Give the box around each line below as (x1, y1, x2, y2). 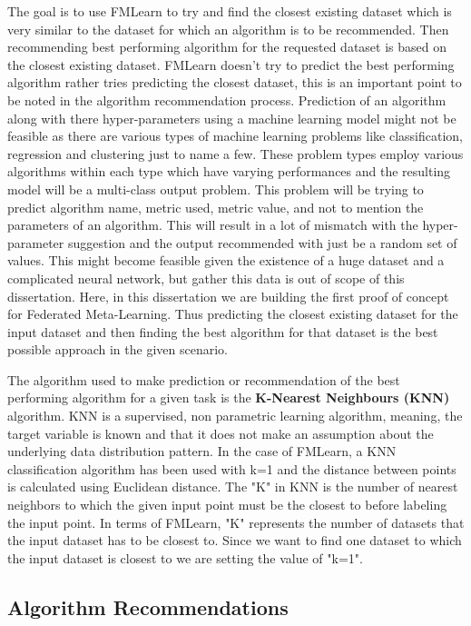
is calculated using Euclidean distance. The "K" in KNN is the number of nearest (7, 477, 458, 496)
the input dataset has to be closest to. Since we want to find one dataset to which (7, 531, 462, 550)
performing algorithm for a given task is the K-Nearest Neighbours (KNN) (7, 388, 450, 407)
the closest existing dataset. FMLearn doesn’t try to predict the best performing (7, 55, 455, 74)
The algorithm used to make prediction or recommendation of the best (7, 370, 400, 389)
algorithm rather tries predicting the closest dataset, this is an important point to (7, 73, 462, 92)
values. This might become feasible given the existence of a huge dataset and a (7, 251, 445, 270)
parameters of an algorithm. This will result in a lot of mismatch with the (7, 215, 418, 234)
